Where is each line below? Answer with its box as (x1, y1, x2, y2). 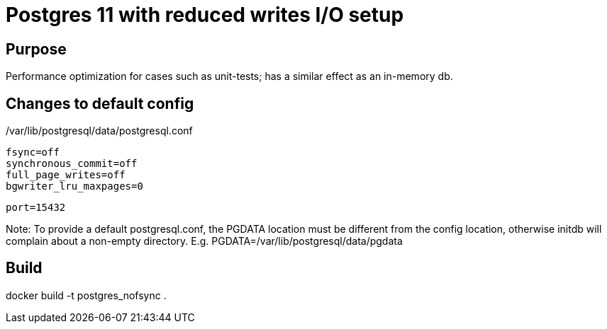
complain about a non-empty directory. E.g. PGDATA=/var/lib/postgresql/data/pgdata (6, 235, 403, 248)
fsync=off (6, 146, 60, 158)
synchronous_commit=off (6, 158, 138, 170)
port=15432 (6, 202, 66, 214)
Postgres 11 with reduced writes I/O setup (6, 3, 404, 27)
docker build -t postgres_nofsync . (6, 289, 167, 301)
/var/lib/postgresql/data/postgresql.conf (6, 125, 193, 137)
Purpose (6, 40, 67, 58)
